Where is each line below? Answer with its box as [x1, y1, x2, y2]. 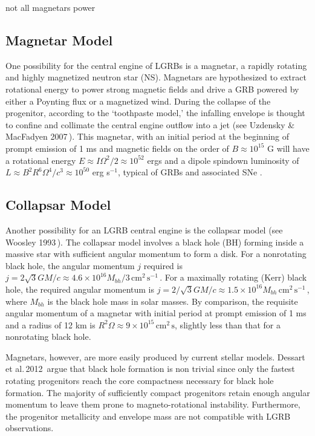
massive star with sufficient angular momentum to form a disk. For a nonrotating [5, 247, 307, 260]
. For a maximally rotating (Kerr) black [160, 271, 307, 284]
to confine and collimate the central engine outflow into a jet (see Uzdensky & [5, 118, 295, 131]
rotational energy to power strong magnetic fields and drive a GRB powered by [5, 82, 299, 95]
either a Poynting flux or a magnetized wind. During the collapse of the [5, 94, 271, 107]
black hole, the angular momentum [5, 259, 135, 272]
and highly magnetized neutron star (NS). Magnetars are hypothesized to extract [5, 71, 307, 83]
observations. [5, 421, 54, 434]
